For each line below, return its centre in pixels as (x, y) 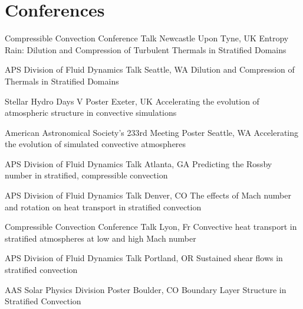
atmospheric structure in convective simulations (91, 113)
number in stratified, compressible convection (86, 175)
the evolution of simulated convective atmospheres (95, 144)
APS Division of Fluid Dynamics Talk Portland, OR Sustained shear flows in (144, 258)
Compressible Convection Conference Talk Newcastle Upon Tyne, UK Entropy (147, 38)
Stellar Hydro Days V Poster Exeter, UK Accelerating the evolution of (132, 101)
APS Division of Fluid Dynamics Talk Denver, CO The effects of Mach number (148, 195)
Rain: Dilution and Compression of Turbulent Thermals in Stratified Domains (146, 49)
